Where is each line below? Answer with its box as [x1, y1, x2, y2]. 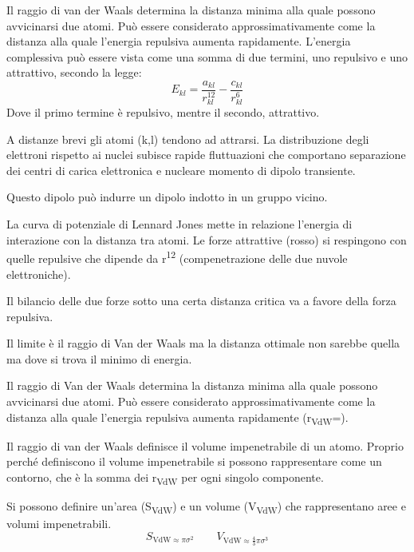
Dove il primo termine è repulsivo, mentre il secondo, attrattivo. [6, 104, 320, 121]
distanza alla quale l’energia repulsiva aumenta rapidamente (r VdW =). [6, 408, 349, 427]
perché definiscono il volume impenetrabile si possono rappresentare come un [6, 453, 382, 470]
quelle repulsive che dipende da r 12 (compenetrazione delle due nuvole [6, 248, 348, 266]
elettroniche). [6, 265, 71, 282]
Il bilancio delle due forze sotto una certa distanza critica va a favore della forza [6, 292, 396, 309]
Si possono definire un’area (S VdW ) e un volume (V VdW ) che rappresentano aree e [6, 498, 406, 516]
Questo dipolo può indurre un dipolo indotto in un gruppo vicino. [6, 189, 328, 205]
